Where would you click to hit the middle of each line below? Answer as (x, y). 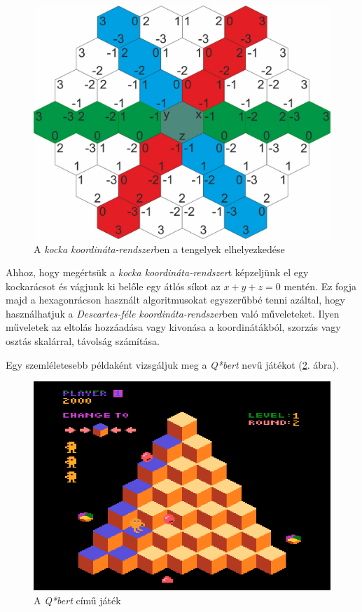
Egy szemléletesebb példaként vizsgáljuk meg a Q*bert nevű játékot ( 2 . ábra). (172, 364)
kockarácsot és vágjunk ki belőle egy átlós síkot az (113, 286)
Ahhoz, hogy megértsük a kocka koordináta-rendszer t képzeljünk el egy (157, 272)
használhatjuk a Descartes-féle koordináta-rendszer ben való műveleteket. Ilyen (173, 313)
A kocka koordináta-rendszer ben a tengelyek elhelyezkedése (159, 249)
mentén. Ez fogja (320, 286)
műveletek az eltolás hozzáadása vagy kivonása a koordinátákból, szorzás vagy (173, 327)
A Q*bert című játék (77, 600)
